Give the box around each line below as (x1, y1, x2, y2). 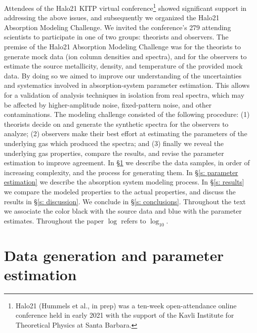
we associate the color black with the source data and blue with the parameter (4, 206, 242, 216)
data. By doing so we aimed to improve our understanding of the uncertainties (4, 70, 242, 80)
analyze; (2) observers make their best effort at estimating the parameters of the (4, 128, 248, 139)
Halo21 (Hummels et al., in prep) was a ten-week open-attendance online (15, 300, 237, 310)
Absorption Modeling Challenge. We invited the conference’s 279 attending (4, 22, 231, 32)
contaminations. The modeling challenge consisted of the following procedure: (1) (4, 109, 250, 119)
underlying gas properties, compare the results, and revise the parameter (4, 148, 224, 158)
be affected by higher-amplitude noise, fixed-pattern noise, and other (4, 99, 212, 110)
